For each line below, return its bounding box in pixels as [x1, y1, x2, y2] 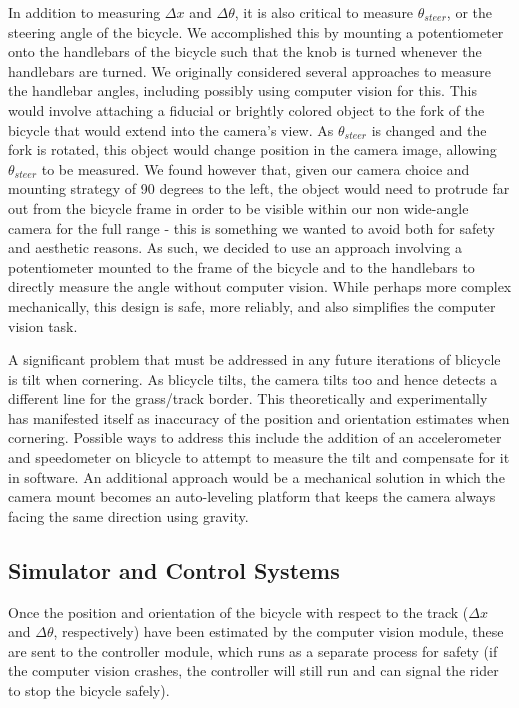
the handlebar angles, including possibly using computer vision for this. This [8, 80, 477, 101]
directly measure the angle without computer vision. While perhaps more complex [8, 276, 512, 297]
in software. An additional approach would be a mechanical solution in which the [8, 466, 505, 487]
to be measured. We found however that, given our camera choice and [41, 158, 470, 179]
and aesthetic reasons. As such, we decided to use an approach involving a [8, 237, 462, 258]
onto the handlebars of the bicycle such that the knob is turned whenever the [8, 41, 482, 62]
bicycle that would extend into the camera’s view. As [8, 119, 334, 140]
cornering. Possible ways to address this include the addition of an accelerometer [8, 427, 502, 448]
